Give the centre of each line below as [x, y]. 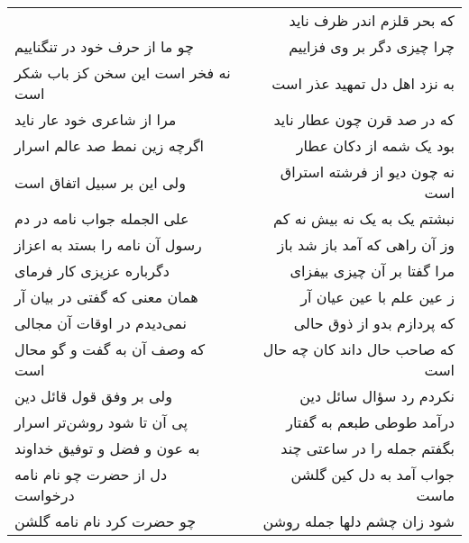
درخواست [45, 495]
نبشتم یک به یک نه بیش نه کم [364, 218]
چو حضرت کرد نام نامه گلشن [106, 521]
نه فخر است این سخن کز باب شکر [123, 72]
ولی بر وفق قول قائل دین [93, 396]
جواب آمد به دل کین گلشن [372, 474]
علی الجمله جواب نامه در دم [102, 218]
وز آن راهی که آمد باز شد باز [366, 244]
